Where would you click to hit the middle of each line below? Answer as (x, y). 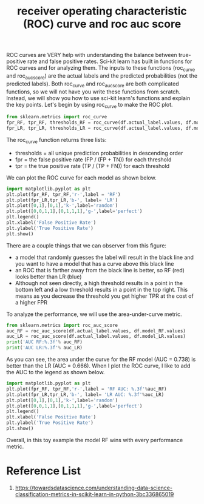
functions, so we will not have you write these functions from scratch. (93, 92)
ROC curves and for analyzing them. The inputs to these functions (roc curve (101, 69)
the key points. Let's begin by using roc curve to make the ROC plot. (90, 105)
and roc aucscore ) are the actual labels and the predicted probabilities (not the (102, 76)
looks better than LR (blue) (48, 277)
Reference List (43, 471)
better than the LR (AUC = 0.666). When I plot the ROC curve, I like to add (98, 366)
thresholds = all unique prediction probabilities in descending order (99, 153)
